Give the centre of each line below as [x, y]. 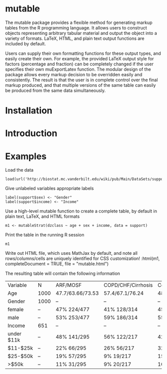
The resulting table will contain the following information [63, 274]
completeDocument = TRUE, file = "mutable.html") [57, 264]
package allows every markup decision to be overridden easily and [74, 74]
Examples [26, 156]
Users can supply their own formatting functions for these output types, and [83, 53]
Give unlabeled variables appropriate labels [49, 188]
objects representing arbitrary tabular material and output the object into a [81, 33]
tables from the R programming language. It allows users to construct [76, 27]
